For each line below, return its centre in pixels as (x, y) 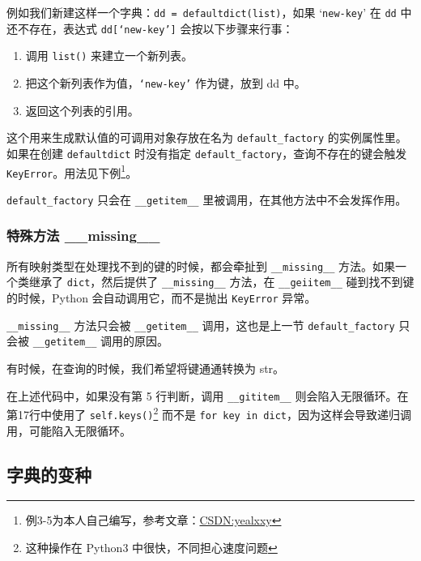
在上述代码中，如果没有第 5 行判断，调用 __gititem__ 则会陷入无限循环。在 (208, 395)
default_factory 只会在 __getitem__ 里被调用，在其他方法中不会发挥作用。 (207, 199)
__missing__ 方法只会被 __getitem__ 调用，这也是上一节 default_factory (201, 325)
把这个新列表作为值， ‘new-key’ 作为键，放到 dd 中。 (166, 82)
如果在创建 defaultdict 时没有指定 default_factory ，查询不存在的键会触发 (207, 153)
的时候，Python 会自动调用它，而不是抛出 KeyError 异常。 (162, 298)
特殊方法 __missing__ (83, 236)
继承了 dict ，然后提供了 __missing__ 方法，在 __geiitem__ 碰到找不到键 (221, 282)
